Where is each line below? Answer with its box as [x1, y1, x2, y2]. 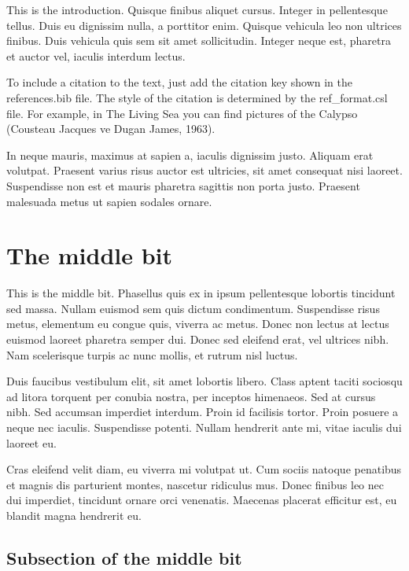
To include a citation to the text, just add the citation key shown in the [6, 74, 352, 90]
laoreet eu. [6, 434, 57, 451]
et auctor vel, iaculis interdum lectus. [6, 47, 186, 64]
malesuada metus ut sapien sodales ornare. [6, 193, 212, 209]
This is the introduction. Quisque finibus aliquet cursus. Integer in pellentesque [6, 2, 388, 17]
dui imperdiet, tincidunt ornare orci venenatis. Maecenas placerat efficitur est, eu [6, 492, 397, 508]
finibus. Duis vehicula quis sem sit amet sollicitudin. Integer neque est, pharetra [6, 32, 391, 49]
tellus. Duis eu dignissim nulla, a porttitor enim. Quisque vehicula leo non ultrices [6, 17, 402, 33]
